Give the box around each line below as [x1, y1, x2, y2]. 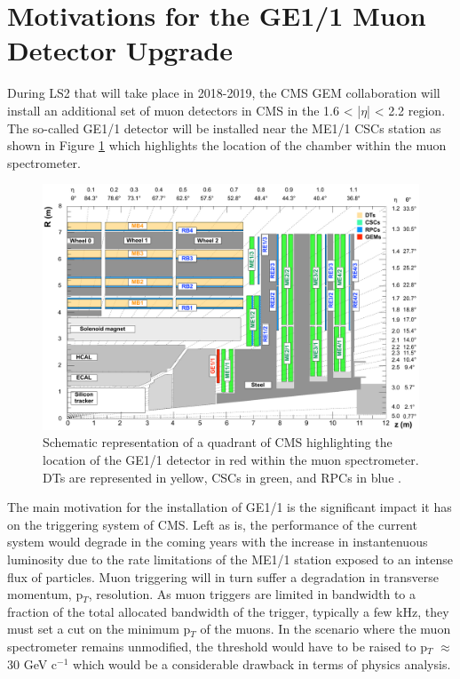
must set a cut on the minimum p [7, 619, 191, 638]
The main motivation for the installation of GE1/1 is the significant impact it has [7, 498, 452, 516]
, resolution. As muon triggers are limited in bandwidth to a [88, 585, 416, 603]
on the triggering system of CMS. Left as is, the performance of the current [7, 515, 417, 533]
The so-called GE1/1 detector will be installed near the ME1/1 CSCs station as [7, 118, 441, 137]
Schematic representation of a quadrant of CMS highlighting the [43, 433, 393, 451]
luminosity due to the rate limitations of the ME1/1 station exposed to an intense [7, 550, 453, 569]
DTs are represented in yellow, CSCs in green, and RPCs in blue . [43, 467, 401, 486]
